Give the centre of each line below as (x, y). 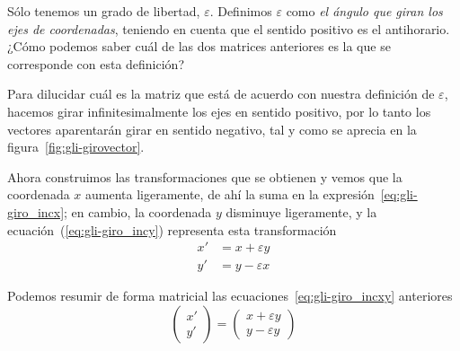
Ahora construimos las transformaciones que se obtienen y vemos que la (205, 176)
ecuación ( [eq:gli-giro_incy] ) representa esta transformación (172, 229)
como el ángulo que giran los (364, 11)
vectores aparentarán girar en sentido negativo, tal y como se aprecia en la (212, 129)
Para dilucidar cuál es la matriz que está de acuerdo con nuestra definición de (221, 94)
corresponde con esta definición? (96, 63)
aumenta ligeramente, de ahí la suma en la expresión (230, 194)
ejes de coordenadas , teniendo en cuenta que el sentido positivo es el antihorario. (229, 28)
